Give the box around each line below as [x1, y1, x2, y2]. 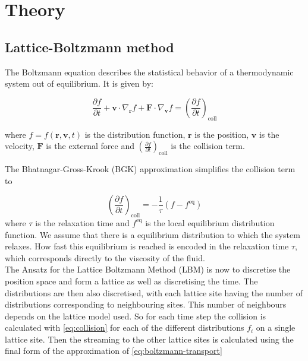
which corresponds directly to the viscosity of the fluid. [5, 251, 205, 264]
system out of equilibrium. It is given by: [5, 77, 153, 90]
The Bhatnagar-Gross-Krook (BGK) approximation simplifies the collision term [5, 162, 296, 175]
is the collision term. [171, 140, 245, 152]
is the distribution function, [84, 128, 186, 140]
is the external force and [46, 140, 134, 152]
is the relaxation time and [35, 216, 130, 229]
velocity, [5, 140, 34, 152]
